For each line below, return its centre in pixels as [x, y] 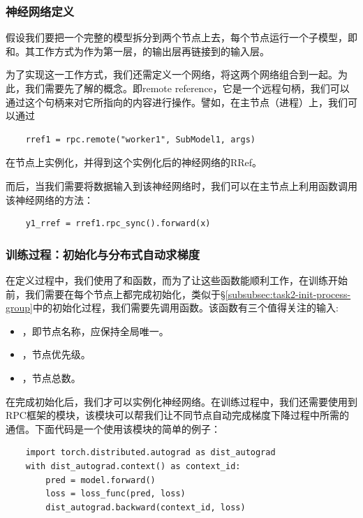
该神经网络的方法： [50, 199]
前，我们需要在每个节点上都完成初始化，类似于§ [116, 294]
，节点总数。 [51, 377]
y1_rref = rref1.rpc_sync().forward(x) [118, 224]
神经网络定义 [40, 11]
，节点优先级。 [56, 354]
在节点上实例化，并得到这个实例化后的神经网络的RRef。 [134, 162]
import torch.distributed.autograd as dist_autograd [150, 453]
